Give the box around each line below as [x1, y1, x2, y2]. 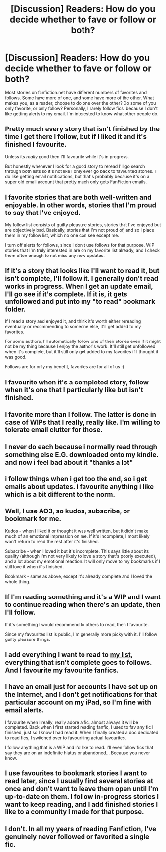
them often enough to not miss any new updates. [5, 252, 105, 258]
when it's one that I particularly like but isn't [5, 385, 143, 394]
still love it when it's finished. [5, 563, 64, 569]
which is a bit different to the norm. [5, 490, 115, 499]
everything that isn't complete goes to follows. [5, 658, 152, 667]
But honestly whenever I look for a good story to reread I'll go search [5, 163, 145, 169]
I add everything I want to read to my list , [5, 650, 133, 659]
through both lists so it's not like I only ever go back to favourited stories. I [5, 168, 156, 174]
